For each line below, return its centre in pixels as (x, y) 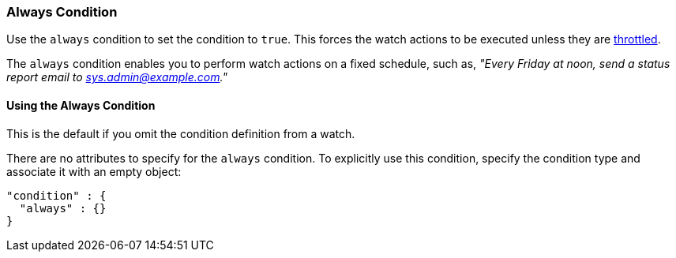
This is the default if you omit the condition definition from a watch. (181, 133)
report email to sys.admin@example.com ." (117, 77)
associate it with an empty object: (94, 171)
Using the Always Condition (81, 105)
